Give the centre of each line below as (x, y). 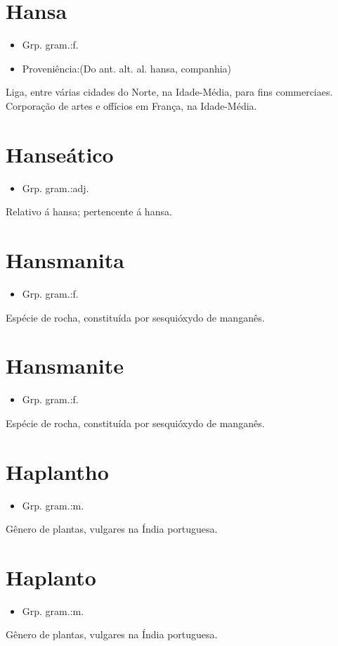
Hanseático (60, 154)
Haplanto (51, 577)
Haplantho (57, 471)
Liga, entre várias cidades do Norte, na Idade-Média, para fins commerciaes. (169, 92)
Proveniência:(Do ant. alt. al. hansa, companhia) (127, 68)
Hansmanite (65, 366)
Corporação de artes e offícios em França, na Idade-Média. (131, 105)
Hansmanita (65, 260)
